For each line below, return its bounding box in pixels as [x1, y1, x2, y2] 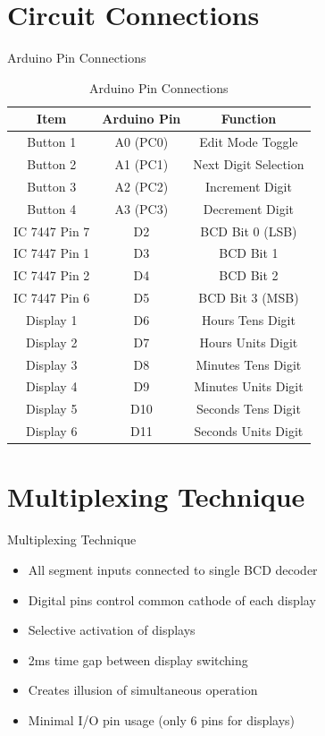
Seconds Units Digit [194, 422, 304, 441]
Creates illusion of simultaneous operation [28, 680, 258, 699]
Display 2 [25, 332, 78, 351]
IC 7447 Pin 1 [13, 244, 90, 262]
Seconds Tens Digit [196, 399, 301, 418]
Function [221, 109, 277, 128]
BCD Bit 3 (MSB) [198, 288, 299, 307]
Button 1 [27, 133, 77, 151]
